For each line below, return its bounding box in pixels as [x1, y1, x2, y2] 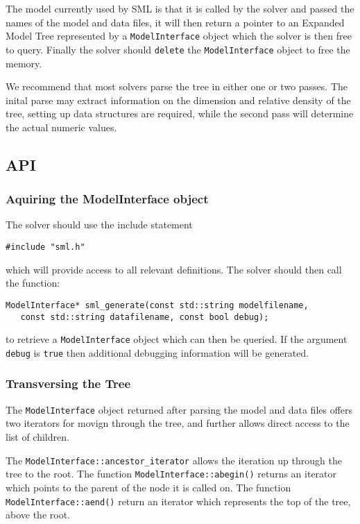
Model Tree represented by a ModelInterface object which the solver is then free [6, 28, 352, 43]
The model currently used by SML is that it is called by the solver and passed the [6, 1, 354, 15]
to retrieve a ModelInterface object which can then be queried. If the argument [6, 332, 348, 346]
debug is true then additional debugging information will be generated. [6, 345, 309, 360]
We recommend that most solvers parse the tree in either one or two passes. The [6, 79, 348, 94]
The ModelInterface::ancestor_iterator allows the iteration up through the [6, 453, 342, 467]
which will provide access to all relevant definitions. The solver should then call [6, 262, 342, 276]
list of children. [6, 430, 69, 443]
